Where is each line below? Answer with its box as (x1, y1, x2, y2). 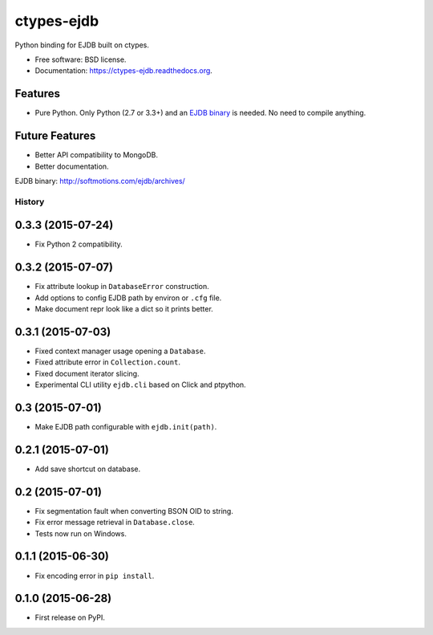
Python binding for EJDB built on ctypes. (14, 40, 150, 50)
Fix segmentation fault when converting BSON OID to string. (34, 506, 234, 515)
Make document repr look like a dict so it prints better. (34, 304, 214, 314)
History (14, 196, 45, 207)
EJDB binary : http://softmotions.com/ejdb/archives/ (14, 176, 186, 185)
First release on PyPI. (34, 613, 106, 622)
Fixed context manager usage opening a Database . (34, 346, 206, 356)
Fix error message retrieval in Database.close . (34, 518, 196, 527)
